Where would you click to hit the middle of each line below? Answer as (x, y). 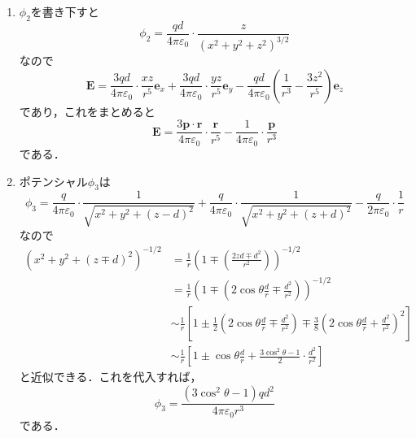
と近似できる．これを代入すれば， (110, 377)
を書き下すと (65, 11)
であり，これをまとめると (87, 111)
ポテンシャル (53, 181)
